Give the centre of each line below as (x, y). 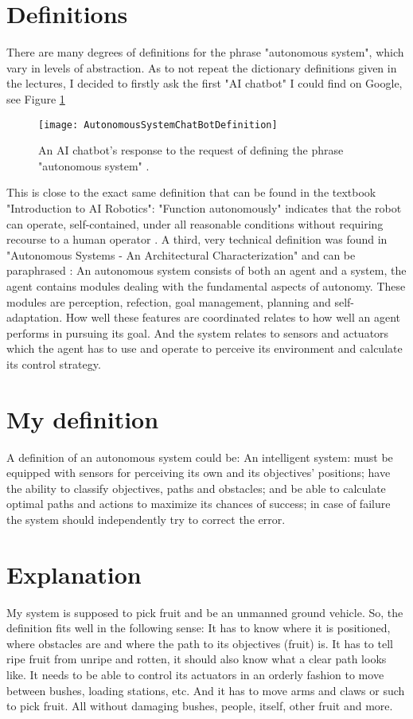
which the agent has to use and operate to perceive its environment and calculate (205, 348)
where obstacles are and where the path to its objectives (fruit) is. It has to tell (200, 643)
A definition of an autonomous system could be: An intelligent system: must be (200, 457)
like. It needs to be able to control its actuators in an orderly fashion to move (195, 675)
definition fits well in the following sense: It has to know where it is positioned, (199, 628)
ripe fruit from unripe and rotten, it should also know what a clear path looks (197, 659)
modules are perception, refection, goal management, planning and (169, 301)
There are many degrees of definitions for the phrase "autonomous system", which (205, 52)
